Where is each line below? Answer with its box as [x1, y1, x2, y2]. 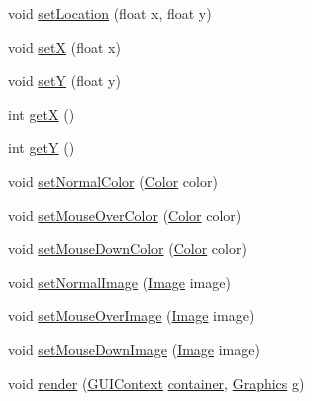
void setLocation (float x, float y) [8, 3, 212, 23]
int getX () [8, 103, 75, 124]
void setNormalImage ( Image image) [8, 271, 231, 292]
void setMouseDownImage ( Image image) [8, 338, 260, 359]
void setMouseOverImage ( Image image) [8, 305, 255, 326]
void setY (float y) [8, 70, 121, 91]
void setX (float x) [8, 36, 121, 57]
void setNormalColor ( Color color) [8, 170, 218, 191]
